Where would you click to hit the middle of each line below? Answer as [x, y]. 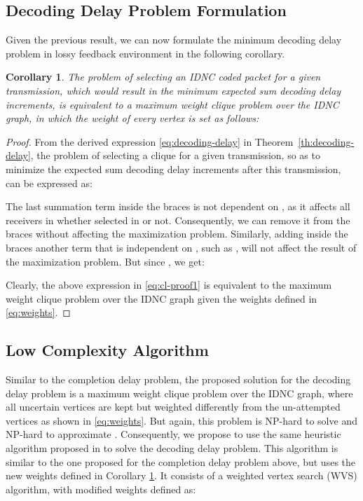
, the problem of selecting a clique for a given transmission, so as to [175, 155]
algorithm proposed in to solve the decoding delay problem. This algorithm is [172, 448]
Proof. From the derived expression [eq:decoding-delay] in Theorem [150, 141]
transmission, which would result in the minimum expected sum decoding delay [173, 90]
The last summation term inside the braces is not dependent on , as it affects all [178, 206]
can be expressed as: [49, 183]
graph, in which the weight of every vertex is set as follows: [132, 118]
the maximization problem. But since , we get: [105, 261]
